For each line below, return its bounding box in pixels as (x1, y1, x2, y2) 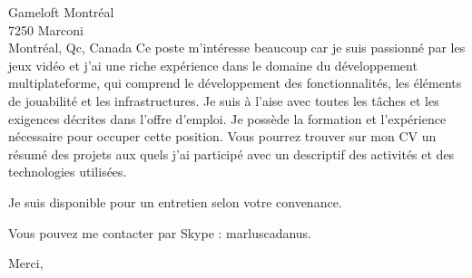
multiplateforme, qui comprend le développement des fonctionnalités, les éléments (8, 73, 462, 92)
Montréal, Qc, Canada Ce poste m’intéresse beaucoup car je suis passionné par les (8, 38, 466, 57)
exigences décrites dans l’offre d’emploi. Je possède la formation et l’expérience (8, 109, 447, 128)
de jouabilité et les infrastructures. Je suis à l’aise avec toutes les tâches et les (8, 91, 439, 110)
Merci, (8, 254, 44, 273)
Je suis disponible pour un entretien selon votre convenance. (8, 192, 342, 211)
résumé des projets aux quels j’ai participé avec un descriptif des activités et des (8, 144, 455, 163)
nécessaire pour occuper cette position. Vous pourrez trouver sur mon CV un (8, 127, 437, 146)
